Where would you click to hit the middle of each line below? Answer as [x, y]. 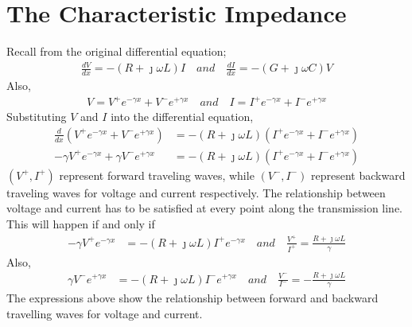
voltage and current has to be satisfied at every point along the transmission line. [205, 208]
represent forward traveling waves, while [157, 175]
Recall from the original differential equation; [117, 51]
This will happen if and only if [81, 224]
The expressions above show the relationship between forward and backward [192, 298]
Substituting [37, 117]
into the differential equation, [182, 117]
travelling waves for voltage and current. [105, 313]
